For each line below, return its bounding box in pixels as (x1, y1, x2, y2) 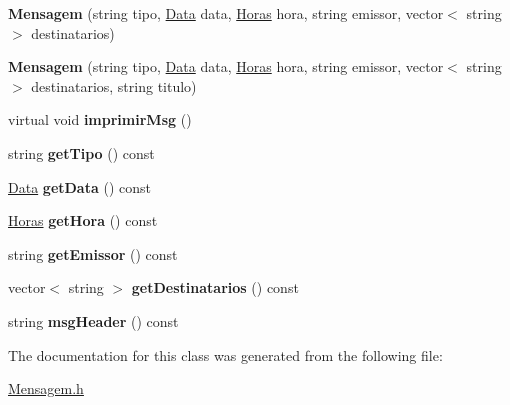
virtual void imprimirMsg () (8, 109, 192, 130)
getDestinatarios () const (131, 277, 299, 298)
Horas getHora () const (8, 210, 158, 231)
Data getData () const (8, 176, 151, 197)
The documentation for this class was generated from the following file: (8, 344, 443, 365)
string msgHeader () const (8, 310, 179, 331)
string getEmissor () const (8, 243, 178, 264)
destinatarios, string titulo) (31, 75, 197, 96)
